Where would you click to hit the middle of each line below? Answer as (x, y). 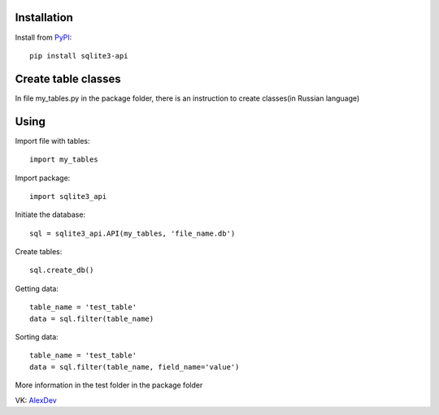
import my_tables (64, 160)
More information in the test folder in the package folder (109, 385)
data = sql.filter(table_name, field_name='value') (135, 367)
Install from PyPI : (43, 37)
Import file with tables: (52, 140)
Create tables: (39, 252)
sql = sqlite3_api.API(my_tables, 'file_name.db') (133, 233)
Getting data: (37, 288)
